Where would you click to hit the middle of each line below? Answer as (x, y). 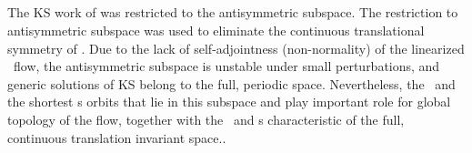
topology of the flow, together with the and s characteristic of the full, (206, 119)
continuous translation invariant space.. (117, 137)
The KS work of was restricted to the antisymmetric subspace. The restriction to (233, 12)
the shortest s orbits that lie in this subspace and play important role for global (229, 102)
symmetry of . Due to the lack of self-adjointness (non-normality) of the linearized (236, 48)
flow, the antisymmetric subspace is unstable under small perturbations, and (226, 66)
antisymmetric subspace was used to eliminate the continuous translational (216, 30)
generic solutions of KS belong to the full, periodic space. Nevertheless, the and (231, 83)
